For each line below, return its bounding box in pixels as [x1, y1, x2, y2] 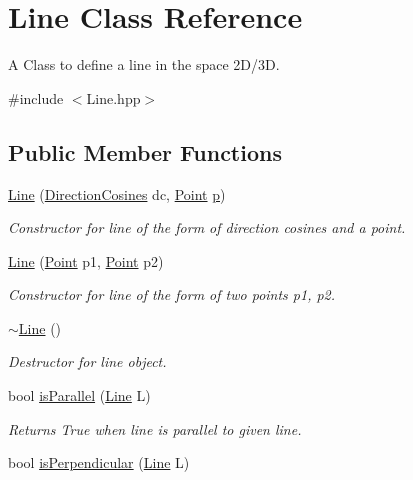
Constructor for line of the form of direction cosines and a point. [8, 217, 406, 238]
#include [8, 87, 64, 108]
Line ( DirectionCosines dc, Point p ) [8, 183, 226, 204]
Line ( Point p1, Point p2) [8, 250, 164, 271]
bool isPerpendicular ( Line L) [8, 452, 190, 473]
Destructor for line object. [8, 351, 167, 372]
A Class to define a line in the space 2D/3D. [8, 54, 280, 75]
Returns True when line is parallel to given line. [8, 418, 302, 439]
